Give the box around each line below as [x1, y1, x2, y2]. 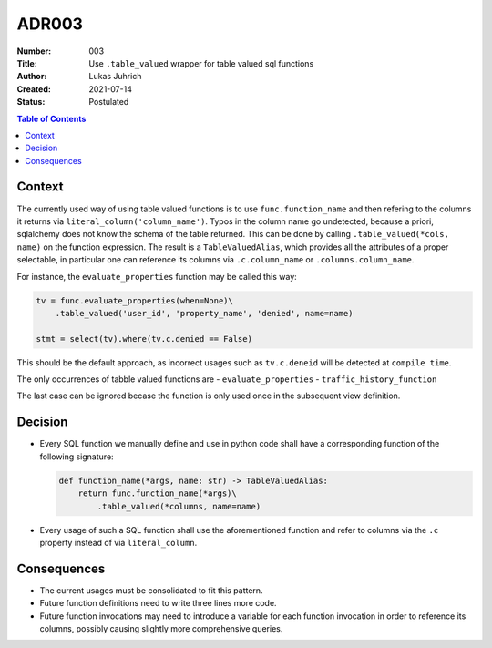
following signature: [39, 451, 114, 462]
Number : [16, 46, 52, 57]
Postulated [88, 97, 129, 108]
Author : [16, 71, 47, 82]
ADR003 [16, 14, 84, 34]
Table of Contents [16, 113, 87, 124]
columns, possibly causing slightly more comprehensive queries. [39, 622, 283, 633]
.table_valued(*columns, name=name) [97, 501, 261, 511]
